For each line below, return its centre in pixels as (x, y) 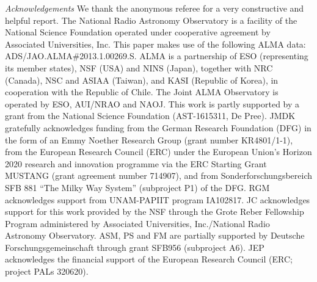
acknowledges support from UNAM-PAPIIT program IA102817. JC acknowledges (158, 199)
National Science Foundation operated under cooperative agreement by (138, 32)
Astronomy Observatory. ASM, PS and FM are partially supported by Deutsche (155, 235)
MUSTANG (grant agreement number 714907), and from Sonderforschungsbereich (159, 175)
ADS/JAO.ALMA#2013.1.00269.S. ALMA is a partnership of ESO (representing (157, 56)
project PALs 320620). (47, 271)
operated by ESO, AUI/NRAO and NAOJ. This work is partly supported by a (152, 103)
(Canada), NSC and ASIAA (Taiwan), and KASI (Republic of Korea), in (142, 80)
